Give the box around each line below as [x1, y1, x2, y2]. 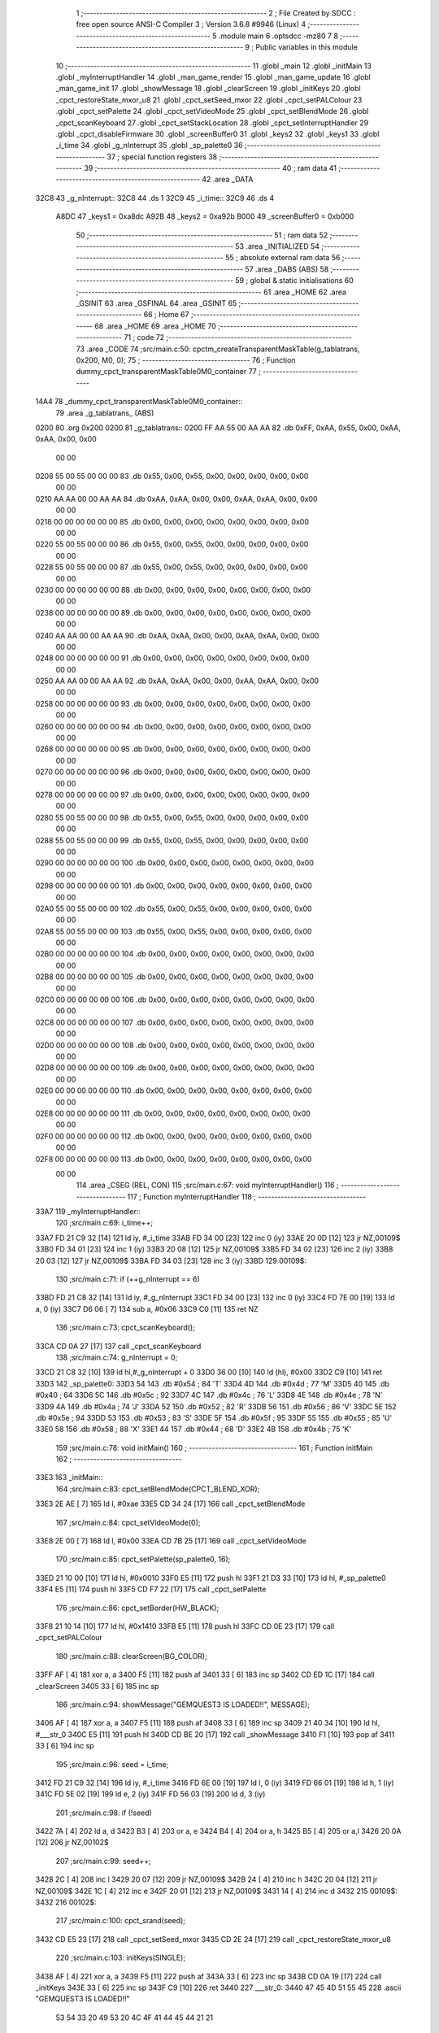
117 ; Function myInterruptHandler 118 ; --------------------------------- [127, 1191, 367, 1201]
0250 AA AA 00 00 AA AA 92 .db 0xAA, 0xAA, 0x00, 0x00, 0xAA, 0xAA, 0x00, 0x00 [35, 676, 319, 686]
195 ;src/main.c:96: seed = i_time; [55, 1759, 169, 1769]
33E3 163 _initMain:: [35, 1473, 103, 1482]
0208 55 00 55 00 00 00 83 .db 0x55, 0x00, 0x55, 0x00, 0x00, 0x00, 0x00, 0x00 [35, 472, 309, 481]
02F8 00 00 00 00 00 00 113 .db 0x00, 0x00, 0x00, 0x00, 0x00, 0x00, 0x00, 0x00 [35, 1154, 312, 1164]
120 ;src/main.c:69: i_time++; [55, 1218, 154, 1228]
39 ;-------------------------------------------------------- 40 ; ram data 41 [84, 163, 337, 173]
